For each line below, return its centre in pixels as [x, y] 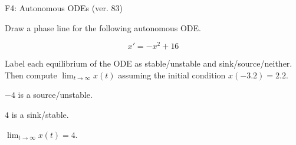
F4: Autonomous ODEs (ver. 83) [64, 8]
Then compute [31, 75]
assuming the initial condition [172, 75]
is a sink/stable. [40, 115]
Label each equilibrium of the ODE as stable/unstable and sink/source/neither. [149, 63]
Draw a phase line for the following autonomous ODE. [103, 27]
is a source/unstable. [55, 95]
